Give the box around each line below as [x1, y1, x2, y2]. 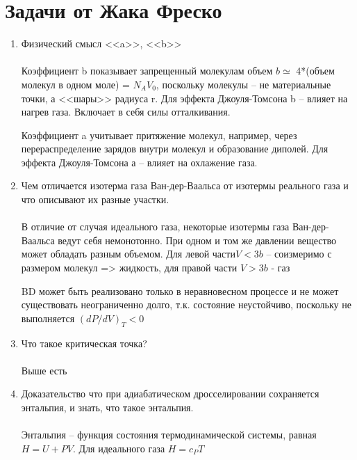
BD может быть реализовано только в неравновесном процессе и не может [21, 283, 339, 298]
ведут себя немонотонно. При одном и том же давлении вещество [58, 232, 337, 247]
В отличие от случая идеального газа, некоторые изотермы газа [21, 219, 290, 234]
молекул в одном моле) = [21, 77, 130, 91]
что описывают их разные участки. [21, 192, 169, 207]
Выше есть [21, 363, 67, 377]
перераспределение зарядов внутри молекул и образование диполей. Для [21, 141, 329, 156]
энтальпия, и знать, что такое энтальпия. [21, 399, 194, 414]
